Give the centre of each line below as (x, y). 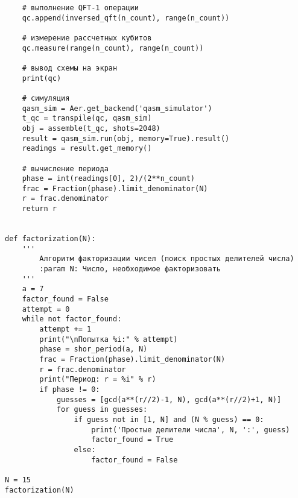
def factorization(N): (50, 239)
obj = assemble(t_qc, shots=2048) (91, 128)
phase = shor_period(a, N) (94, 349)
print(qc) (42, 78)
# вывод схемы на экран (70, 68)
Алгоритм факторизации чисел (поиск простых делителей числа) (167, 259)
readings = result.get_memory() (87, 149)
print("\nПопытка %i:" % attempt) (109, 339)
